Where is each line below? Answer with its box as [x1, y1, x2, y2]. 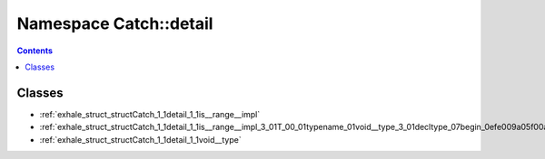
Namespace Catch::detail [16, 14, 213, 33]
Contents [16, 45, 54, 56]
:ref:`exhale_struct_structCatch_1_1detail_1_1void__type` [39, 134, 242, 145]
